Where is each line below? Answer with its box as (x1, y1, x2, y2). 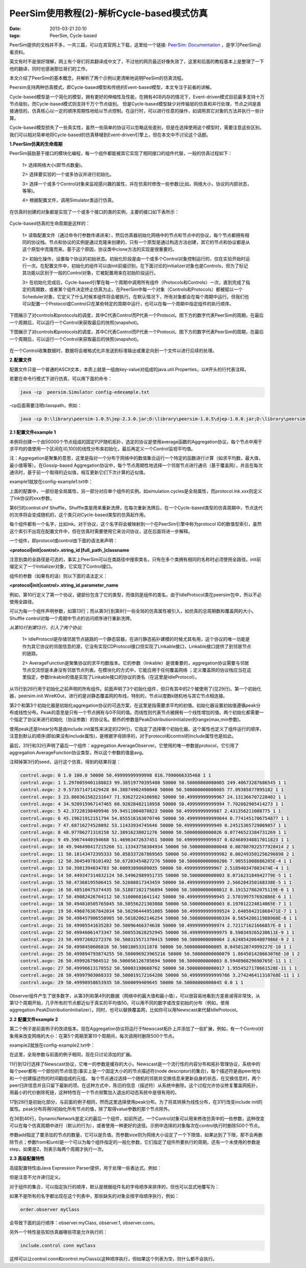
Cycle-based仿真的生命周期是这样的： (9, 220, 90, 226)
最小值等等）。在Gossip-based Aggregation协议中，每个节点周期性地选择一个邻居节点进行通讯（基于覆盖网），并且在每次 (9, 462, 263, 468)
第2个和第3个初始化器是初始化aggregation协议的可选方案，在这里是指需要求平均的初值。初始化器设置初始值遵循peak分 (9, 702, 261, 708)
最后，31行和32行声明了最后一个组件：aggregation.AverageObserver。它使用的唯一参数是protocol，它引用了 (9, 742, 239, 748)
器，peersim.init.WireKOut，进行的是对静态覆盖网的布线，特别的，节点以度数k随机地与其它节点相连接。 (9, 693, 228, 699)
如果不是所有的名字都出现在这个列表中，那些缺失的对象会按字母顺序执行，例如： (9, 1193, 180, 1199)
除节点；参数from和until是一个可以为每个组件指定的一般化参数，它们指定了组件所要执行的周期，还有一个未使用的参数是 (9, 1139, 261, 1145)
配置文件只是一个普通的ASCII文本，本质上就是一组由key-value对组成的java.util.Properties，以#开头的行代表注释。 (9, 366, 249, 372)
